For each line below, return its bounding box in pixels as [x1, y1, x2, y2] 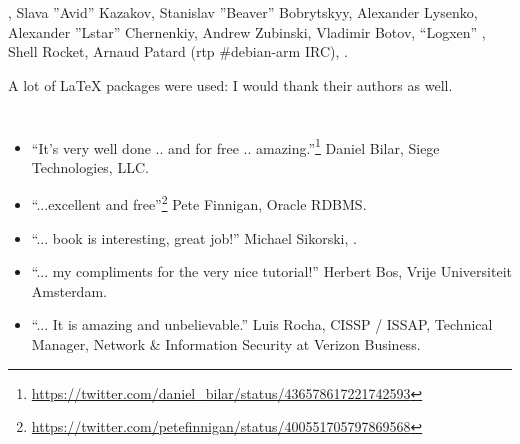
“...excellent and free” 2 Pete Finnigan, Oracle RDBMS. [31, 191, 367, 215]
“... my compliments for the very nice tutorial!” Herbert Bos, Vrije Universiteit [31, 261, 512, 282]
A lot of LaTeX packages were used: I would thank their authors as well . [8, 74, 453, 95]
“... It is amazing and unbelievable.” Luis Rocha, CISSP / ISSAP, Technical [31, 314, 493, 335]
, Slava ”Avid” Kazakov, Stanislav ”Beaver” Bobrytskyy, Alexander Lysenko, [8, 2, 478, 22]
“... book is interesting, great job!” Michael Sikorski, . [31, 227, 357, 248]
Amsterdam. [31, 280, 107, 301]
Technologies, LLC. [31, 156, 149, 177]
